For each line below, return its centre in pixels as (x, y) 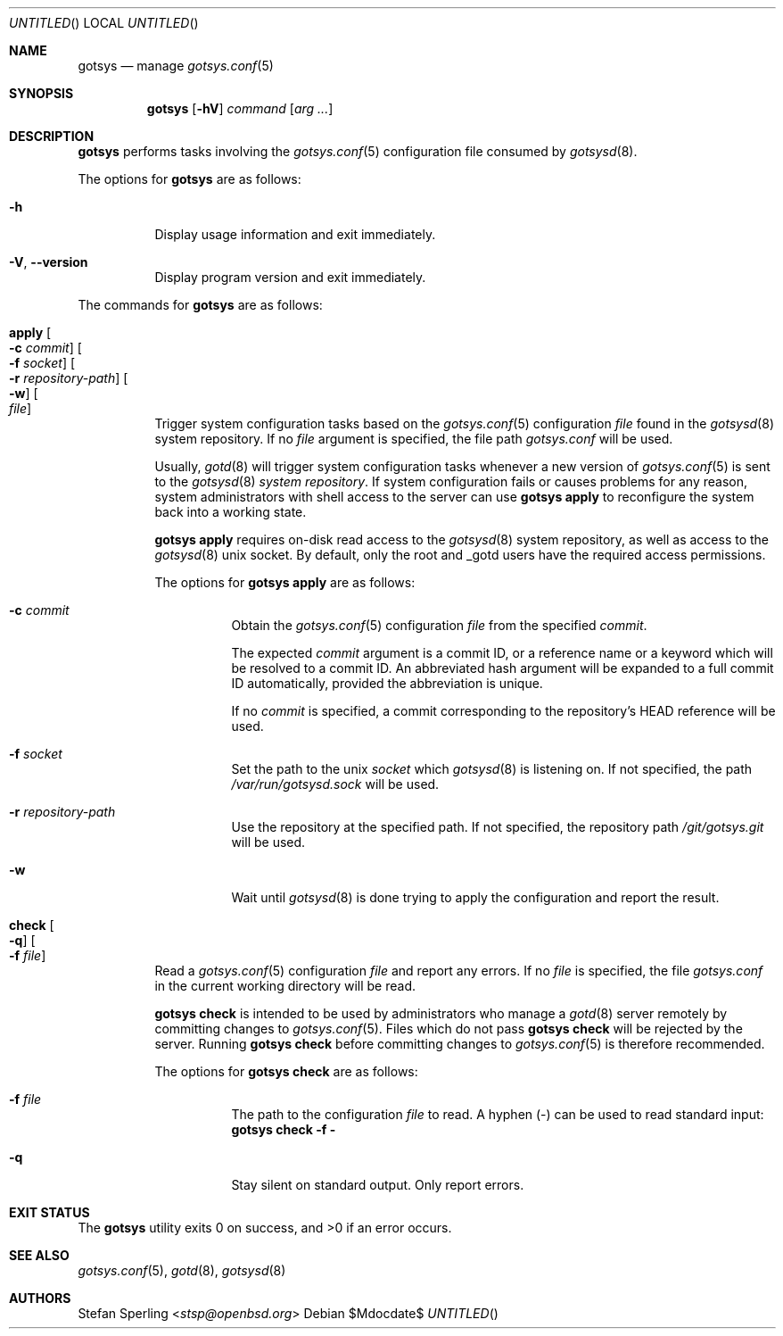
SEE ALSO (39, 1255)
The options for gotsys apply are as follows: (285, 582)
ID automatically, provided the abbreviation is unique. (387, 683)
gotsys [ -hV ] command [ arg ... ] (240, 108)
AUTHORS (40, 1298)
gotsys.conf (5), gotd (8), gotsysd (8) (182, 1270)
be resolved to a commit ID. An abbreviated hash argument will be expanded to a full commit (503, 668)
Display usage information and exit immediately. (295, 234)
